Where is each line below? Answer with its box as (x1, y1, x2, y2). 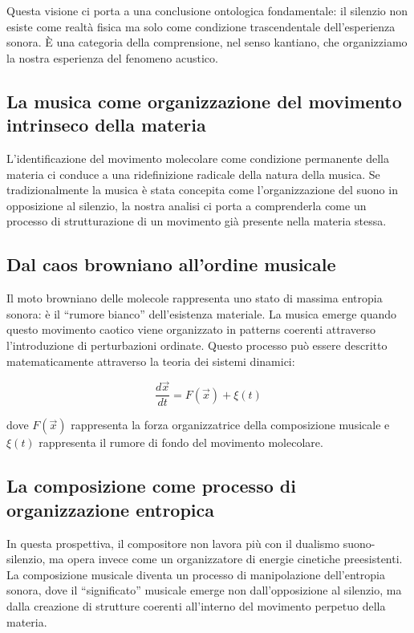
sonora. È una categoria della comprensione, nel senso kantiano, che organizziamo (6, 34, 408, 51)
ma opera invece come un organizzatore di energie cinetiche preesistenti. (48, 550, 403, 567)
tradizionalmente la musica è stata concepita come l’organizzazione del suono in (6, 181, 398, 198)
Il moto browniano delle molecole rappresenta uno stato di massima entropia (6, 290, 383, 306)
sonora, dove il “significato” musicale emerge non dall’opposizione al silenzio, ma (6, 582, 402, 599)
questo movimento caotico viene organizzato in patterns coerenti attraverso (6, 321, 376, 338)
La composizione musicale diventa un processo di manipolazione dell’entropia (6, 566, 385, 582)
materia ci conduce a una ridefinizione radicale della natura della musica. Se (6, 165, 380, 182)
